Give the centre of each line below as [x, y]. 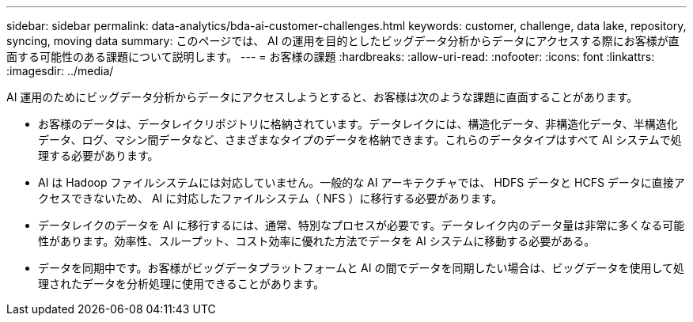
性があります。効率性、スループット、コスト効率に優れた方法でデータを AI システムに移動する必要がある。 [317, 241]
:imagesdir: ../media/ [60, 71]
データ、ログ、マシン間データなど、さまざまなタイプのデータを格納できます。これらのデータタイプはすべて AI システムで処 [360, 140]
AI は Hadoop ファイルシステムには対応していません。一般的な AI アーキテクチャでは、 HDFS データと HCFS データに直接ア [362, 182]
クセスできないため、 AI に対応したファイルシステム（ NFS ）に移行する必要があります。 [271, 198]
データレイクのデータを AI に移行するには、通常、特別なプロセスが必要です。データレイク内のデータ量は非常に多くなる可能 [362, 225]
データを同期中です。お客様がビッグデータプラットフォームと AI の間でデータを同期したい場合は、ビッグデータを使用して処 [362, 268]
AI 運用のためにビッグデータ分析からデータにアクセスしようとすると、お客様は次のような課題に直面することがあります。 [322, 97]
